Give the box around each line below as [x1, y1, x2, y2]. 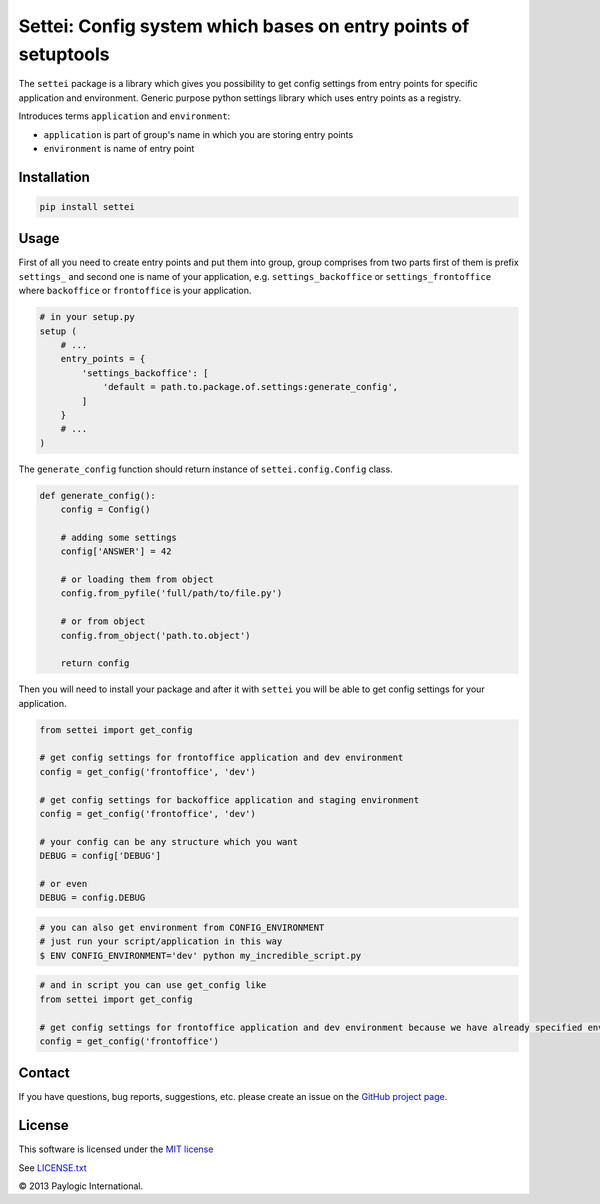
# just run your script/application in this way [39, 936, 283, 947]
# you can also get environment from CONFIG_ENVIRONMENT [39, 921, 325, 933]
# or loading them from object [60, 574, 214, 585]
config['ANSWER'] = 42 [60, 546, 172, 557]
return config [60, 658, 130, 669]
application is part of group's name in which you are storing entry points [43, 128, 354, 140]
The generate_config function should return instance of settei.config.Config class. [18, 463, 394, 475]
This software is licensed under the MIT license [18, 1143, 214, 1155]
